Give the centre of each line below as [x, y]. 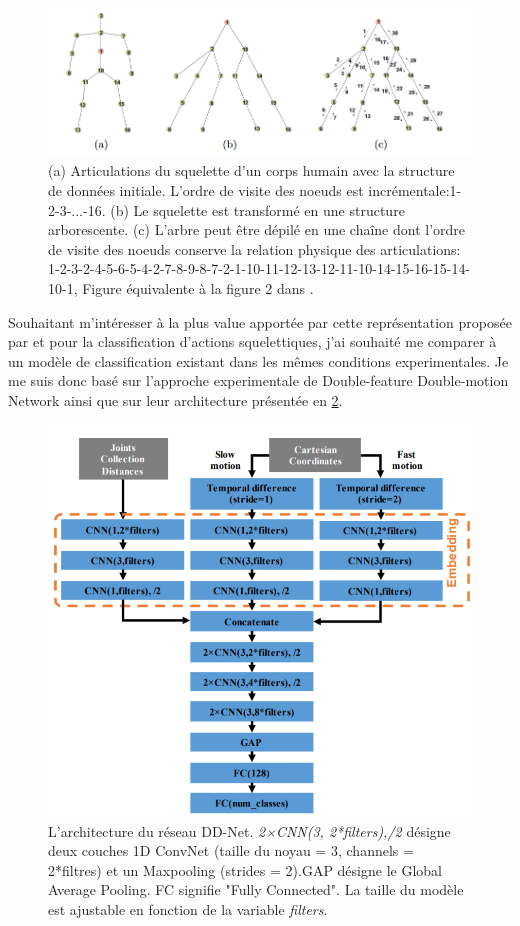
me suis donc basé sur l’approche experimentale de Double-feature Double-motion [258, 380]
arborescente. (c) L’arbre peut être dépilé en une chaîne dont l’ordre [257, 229]
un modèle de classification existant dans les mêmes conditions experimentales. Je [258, 360]
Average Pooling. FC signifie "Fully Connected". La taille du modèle [256, 889]
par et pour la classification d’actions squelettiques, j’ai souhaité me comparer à [252, 341]
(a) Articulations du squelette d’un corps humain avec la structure [251, 170]
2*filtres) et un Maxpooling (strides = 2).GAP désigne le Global [245, 869]
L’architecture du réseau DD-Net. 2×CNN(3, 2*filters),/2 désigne [249, 830]
